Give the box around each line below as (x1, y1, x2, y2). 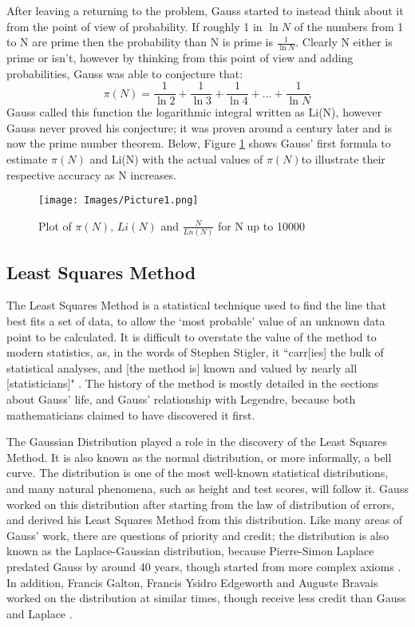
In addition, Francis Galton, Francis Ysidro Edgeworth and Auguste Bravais (6, 574, 378, 590)
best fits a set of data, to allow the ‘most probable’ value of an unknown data (6, 313, 385, 329)
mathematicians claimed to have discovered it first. (6, 406, 255, 423)
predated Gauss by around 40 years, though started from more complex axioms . (6, 558, 401, 574)
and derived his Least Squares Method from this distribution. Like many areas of (6, 511, 403, 528)
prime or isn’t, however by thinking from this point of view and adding (6, 49, 354, 66)
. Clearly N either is (295, 34, 393, 50)
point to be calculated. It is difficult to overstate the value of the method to (6, 328, 377, 345)
